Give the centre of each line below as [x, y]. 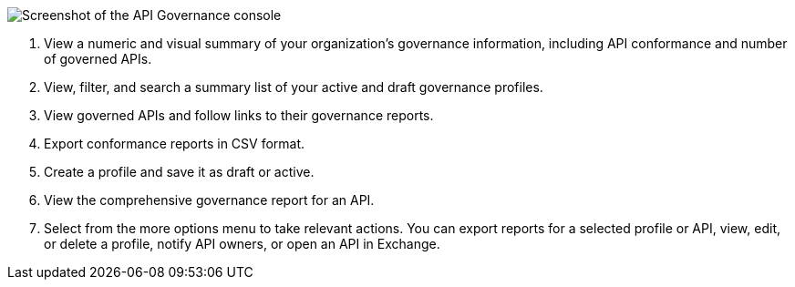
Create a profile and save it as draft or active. [179, 172]
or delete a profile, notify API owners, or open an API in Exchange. [242, 244]
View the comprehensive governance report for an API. [209, 200]
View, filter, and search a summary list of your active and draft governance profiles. [294, 87]
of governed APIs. [98, 59]
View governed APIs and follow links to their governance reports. [239, 115]
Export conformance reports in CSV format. [175, 143]
